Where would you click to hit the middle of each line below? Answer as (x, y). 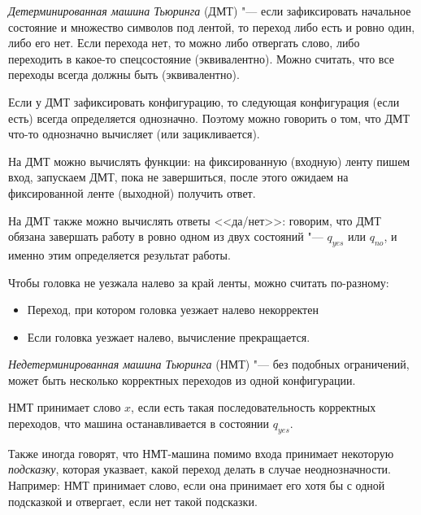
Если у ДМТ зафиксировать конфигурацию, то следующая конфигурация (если (204, 101)
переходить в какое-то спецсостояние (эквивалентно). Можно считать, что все (201, 58)
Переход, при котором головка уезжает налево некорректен (173, 310)
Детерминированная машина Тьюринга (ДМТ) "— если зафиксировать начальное (210, 11)
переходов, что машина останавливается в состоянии (139, 423)
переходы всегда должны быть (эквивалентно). (124, 74)
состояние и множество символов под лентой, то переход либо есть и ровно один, (212, 26)
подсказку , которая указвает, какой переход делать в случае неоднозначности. (200, 469)
